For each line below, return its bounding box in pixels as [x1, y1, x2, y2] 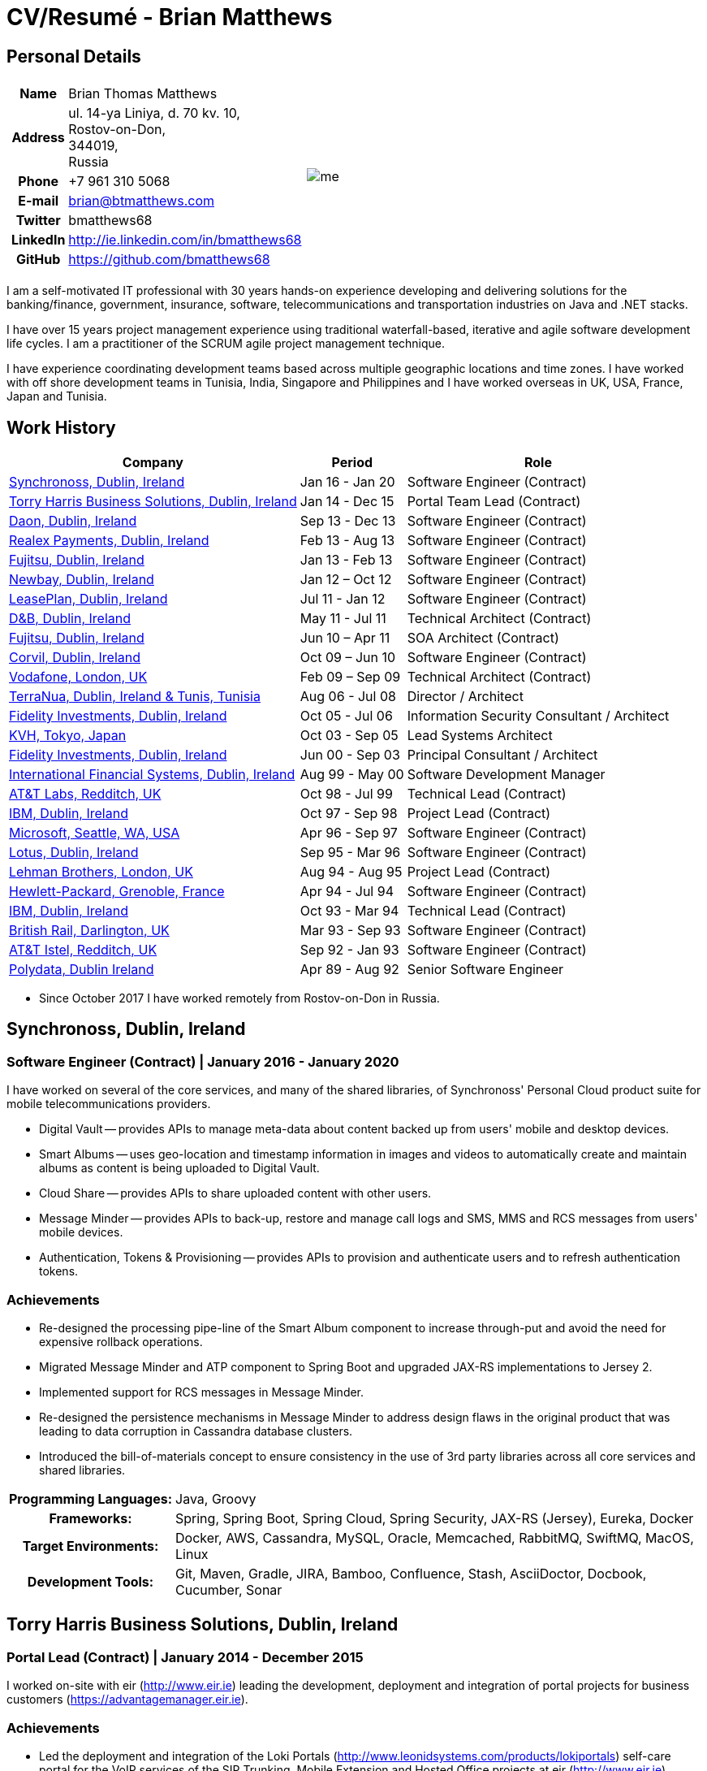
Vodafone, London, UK [9, 669, 148, 686]
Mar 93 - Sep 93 [300, 922, 401, 939]
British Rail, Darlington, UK [9, 922, 170, 939]
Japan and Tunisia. [6, 389, 107, 404]
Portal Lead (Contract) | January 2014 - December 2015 [6, 1648, 364, 1665]
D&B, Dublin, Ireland [9, 610, 131, 627]
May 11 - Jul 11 [300, 610, 386, 627]
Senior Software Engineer [407, 961, 563, 978]
